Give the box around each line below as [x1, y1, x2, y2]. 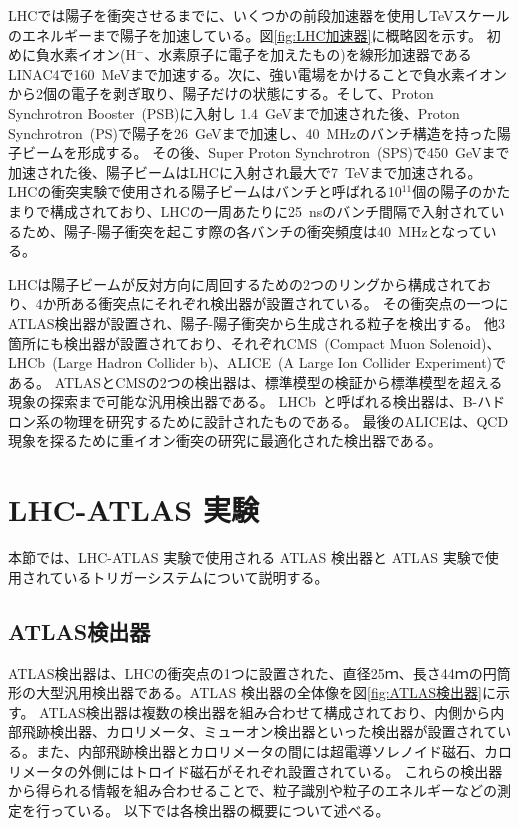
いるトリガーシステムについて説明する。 [63, 566, 329, 587]
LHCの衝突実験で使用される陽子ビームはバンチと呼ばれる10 [8, 181, 402, 202]
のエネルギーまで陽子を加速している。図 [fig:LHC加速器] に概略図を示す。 [8, 24, 483, 45]
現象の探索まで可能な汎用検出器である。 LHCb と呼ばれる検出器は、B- [8, 391, 478, 412]
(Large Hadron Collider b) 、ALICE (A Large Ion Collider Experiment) [52, 352, 493, 373]
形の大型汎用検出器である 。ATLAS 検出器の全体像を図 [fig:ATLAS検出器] [8, 682, 482, 703]
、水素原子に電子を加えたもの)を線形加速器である [144, 44, 472, 65]
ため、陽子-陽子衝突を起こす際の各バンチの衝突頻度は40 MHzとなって [21, 220, 483, 241]
